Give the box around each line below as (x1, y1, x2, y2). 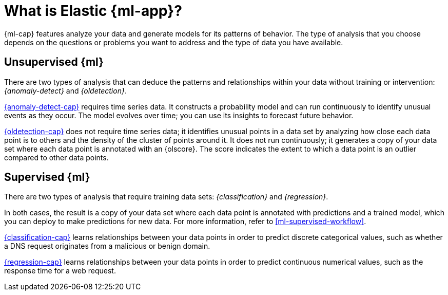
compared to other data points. (4, 153, 109, 162)
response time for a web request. (4, 266, 116, 275)
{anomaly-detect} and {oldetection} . (4, 86, 127, 95)
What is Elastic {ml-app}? (4, 2, 182, 20)
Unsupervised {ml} (4, 56, 104, 69)
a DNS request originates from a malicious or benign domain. (4, 242, 210, 251)
